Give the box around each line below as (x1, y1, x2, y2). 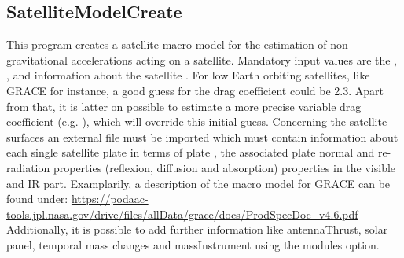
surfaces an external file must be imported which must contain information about (6, 128, 398, 145)
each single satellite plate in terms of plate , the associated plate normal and (6, 144, 375, 160)
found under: (6, 190, 68, 207)
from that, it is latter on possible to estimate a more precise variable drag (6, 98, 362, 114)
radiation (6, 159, 50, 175)
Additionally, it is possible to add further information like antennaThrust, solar (6, 221, 388, 238)
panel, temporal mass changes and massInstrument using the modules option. (6, 236, 380, 252)
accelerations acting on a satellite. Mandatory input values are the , (71, 51, 398, 68)
